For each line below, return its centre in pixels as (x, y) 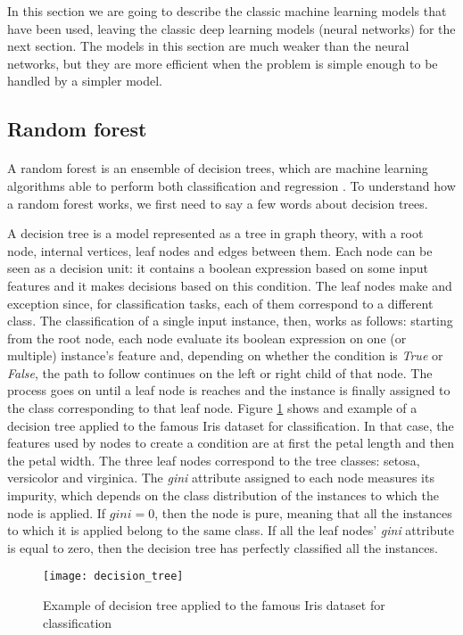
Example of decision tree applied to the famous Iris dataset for (214, 605)
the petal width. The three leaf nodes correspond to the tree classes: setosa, (214, 460)
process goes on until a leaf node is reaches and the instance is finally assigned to (229, 390)
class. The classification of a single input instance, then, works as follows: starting (230, 321)
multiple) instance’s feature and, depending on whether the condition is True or (225, 355)
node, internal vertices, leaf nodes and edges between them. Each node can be (220, 250)
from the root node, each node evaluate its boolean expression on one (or (207, 338)
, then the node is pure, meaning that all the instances (303, 512)
